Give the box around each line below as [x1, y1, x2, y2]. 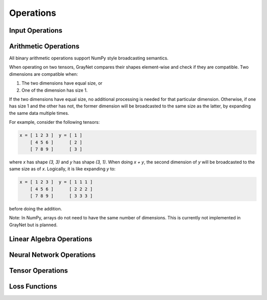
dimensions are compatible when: [9, 71, 78, 77]
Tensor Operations [9, 266, 68, 275]
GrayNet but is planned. [9, 222, 58, 228]
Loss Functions [9, 282, 57, 291]
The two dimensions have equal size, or [21, 80, 103, 86]
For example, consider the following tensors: [9, 119, 100, 125]
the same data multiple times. [9, 110, 69, 116]
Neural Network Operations [9, 250, 96, 259]
